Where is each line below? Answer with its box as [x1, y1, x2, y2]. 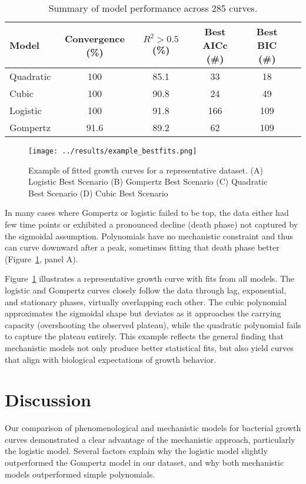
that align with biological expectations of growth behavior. [5, 353, 217, 365]
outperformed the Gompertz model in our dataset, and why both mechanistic [5, 456, 284, 469]
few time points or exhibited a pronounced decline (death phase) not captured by [5, 218, 298, 231]
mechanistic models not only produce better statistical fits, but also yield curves [5, 341, 294, 353]
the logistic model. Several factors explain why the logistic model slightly [5, 445, 268, 457]
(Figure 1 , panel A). [5, 252, 78, 265]
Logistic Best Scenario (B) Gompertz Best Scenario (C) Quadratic [28, 175, 268, 188]
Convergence [65, 31, 125, 45]
